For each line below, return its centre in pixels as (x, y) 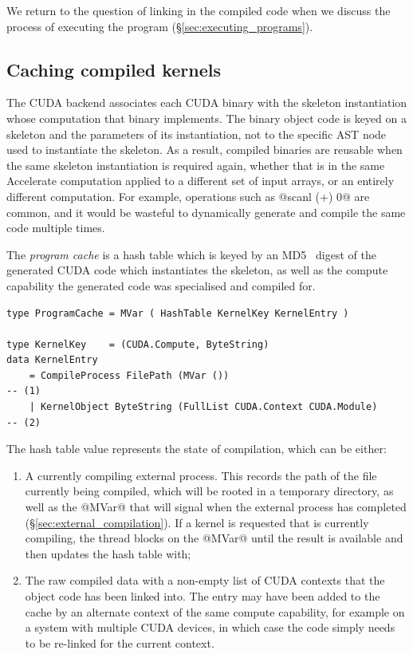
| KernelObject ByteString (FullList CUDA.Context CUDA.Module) (203, 407)
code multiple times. (56, 228)
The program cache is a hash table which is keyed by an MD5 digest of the (191, 254)
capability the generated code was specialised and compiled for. (161, 285)
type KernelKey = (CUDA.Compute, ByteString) (138, 344)
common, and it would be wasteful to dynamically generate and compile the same (206, 212)
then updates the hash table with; (108, 553)
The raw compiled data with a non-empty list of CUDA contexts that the (205, 580)
